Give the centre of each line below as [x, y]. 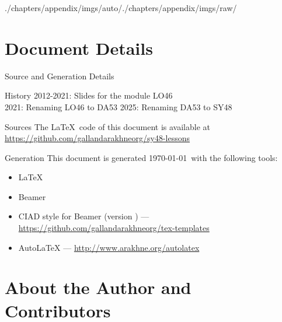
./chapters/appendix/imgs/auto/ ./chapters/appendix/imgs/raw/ [121, 8]
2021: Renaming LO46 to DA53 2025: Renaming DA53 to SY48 [119, 106]
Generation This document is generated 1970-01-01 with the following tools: [141, 157]
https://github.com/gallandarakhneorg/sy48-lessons [98, 138]
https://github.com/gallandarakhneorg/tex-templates [114, 228]
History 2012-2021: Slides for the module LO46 [89, 95]
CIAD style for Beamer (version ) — [84, 216]
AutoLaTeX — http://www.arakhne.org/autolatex [109, 247]
